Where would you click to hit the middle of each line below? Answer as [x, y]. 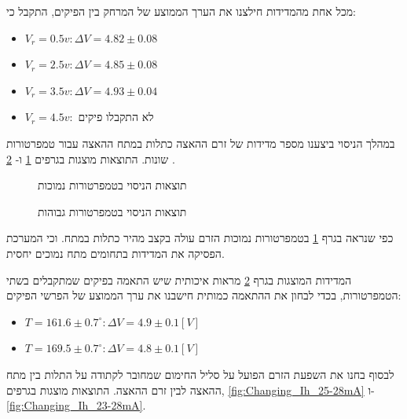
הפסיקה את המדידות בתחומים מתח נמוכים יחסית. [115, 253]
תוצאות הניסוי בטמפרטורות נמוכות [112, 185]
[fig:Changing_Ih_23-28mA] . [76, 405]
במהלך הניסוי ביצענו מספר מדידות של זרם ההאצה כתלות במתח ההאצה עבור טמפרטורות [201, 143]
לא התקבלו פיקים [116, 117]
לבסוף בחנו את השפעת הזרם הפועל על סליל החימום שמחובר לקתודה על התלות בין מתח [200, 374]
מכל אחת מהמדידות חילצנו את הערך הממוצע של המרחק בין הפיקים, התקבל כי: [181, 11]
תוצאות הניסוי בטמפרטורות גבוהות [112, 211]
